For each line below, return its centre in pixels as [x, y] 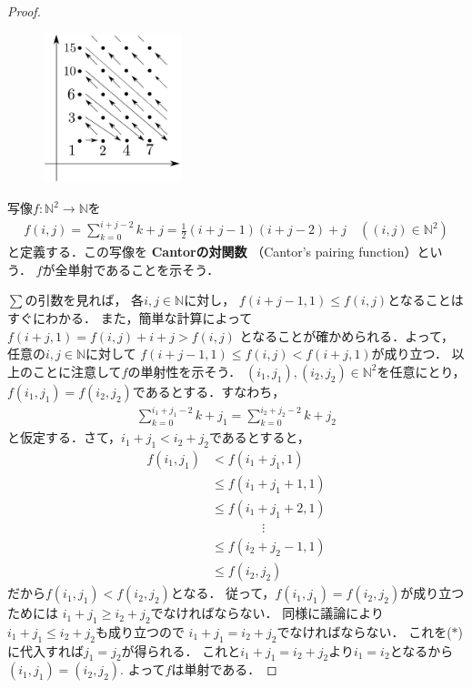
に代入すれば [45, 650]
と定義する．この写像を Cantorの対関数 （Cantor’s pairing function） [212, 252]
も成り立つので [140, 631]
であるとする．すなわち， [209, 391]
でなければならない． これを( [364, 631]
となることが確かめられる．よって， [347, 335]
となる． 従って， [223, 593]
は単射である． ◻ [224, 669]
